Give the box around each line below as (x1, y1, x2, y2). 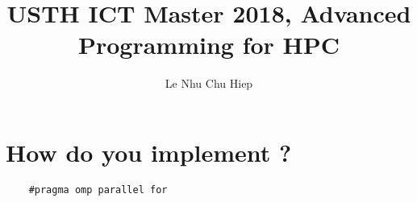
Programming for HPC (77, 28, 340, 61)
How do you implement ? (6, 135, 292, 168)
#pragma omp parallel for (28, 183, 168, 196)
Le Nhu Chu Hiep (165, 75, 253, 92)
